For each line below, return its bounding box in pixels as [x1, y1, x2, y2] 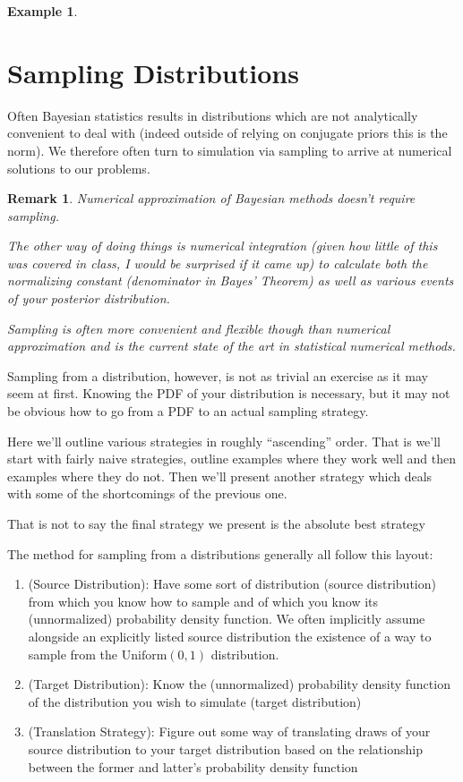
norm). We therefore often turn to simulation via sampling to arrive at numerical [7, 140, 452, 159]
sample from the [28, 644, 118, 663]
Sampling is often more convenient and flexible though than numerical [7, 319, 390, 337]
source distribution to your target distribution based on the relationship [28, 739, 423, 758]
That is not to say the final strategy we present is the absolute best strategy [7, 514, 425, 532]
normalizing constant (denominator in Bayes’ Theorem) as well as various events [7, 271, 454, 290]
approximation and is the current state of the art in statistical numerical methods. [7, 336, 456, 355]
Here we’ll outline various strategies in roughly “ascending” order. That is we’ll [7, 431, 441, 450]
